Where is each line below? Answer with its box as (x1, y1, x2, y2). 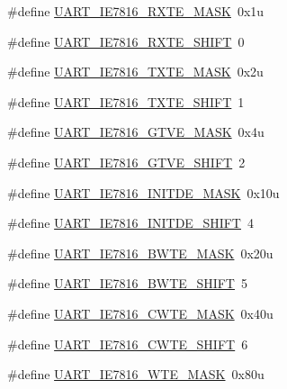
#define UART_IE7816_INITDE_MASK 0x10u (7, 183, 280, 202)
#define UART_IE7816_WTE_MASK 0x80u (7, 365, 265, 384)
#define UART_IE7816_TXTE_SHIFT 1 (7, 92, 245, 111)
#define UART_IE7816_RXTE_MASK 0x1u (7, 2, 265, 20)
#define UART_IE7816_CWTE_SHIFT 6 (7, 334, 248, 353)
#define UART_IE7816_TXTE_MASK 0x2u (7, 62, 264, 81)
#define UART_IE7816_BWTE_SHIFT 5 (7, 274, 247, 293)
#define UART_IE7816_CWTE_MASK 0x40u (7, 303, 274, 322)
